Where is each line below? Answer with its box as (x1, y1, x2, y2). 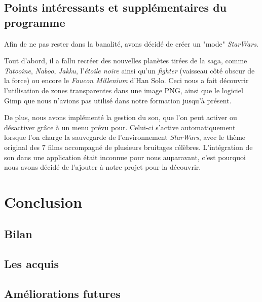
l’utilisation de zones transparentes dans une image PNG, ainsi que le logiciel (4, 85, 243, 95)
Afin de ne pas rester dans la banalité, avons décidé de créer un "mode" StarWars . (4, 38, 258, 49)
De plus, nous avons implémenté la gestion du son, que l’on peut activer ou (4, 112, 237, 123)
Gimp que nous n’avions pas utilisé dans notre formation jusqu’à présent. (4, 95, 232, 105)
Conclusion (4, 191, 83, 212)
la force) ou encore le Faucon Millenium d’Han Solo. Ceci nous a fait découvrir (4, 75, 249, 86)
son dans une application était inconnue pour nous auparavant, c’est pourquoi (4, 152, 246, 162)
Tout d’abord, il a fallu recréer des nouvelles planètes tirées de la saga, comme (4, 55, 247, 66)
